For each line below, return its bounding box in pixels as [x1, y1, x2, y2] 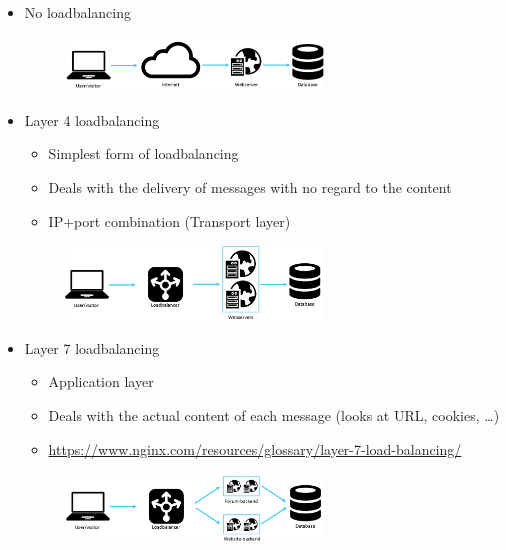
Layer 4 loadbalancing [24, 109, 160, 130]
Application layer [48, 371, 154, 392]
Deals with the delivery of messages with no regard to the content [48, 177, 452, 197]
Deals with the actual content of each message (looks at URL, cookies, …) [48, 404, 500, 425]
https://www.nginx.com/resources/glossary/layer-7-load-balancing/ [48, 438, 462, 459]
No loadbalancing [24, 2, 131, 22]
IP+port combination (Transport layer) [48, 210, 291, 231]
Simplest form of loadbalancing [48, 143, 239, 164]
